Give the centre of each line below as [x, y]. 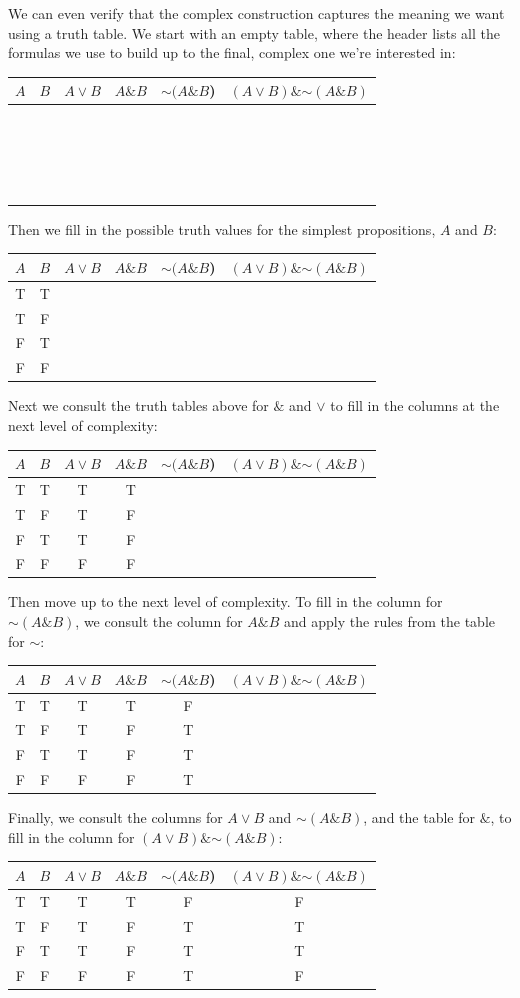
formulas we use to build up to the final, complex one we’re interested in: [232, 52]
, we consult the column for [159, 621]
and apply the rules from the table [390, 621]
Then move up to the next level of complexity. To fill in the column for [225, 601]
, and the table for [419, 817]
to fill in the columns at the [415, 405]
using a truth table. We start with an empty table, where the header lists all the [254, 32]
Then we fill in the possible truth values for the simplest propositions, [222, 228]
